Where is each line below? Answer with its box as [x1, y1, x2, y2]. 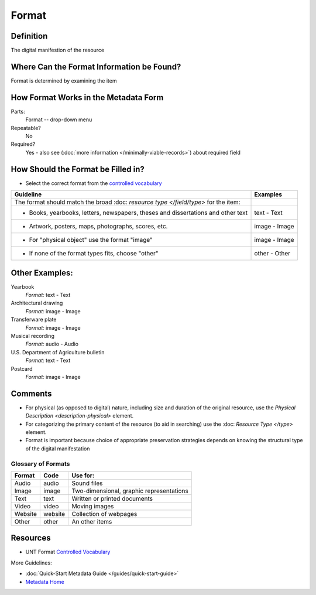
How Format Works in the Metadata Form [11, 93, 164, 102]
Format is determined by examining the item [11, 77, 117, 84]
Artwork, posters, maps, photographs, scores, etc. [29, 223, 168, 231]
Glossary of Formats [11, 460, 70, 468]
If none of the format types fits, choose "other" [29, 249, 159, 258]
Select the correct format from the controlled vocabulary [25, 179, 162, 187]
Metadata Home [25, 578, 64, 585]
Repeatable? [11, 124, 41, 131]
